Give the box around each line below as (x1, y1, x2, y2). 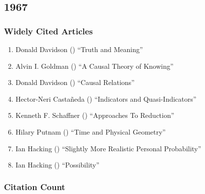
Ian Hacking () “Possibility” (15, 160, 100, 170)
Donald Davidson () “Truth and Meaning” (15, 44, 143, 54)
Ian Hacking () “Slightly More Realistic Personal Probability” (15, 143, 202, 153)
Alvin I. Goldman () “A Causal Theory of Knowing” (15, 60, 174, 71)
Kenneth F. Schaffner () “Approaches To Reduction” (15, 110, 175, 120)
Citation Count (4, 180, 65, 193)
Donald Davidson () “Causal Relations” (15, 77, 135, 87)
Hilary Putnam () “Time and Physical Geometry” (15, 126, 166, 137)
